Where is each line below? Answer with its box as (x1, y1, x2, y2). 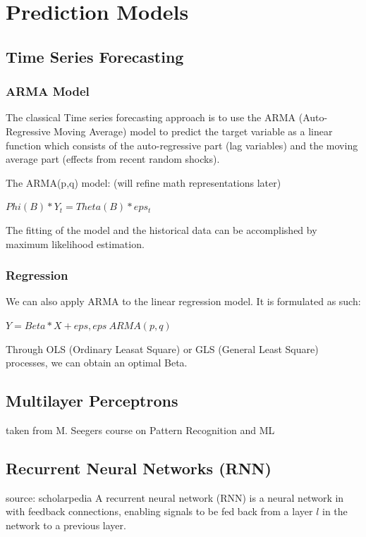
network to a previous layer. (6, 517, 126, 532)
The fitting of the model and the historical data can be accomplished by (6, 222, 317, 237)
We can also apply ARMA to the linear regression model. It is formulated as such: (6, 294, 361, 309)
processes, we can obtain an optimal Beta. (6, 355, 188, 370)
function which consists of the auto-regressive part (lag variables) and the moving (6, 137, 358, 152)
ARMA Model (6, 82, 90, 100)
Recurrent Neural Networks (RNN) (6, 457, 272, 479)
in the (322, 504, 348, 519)
